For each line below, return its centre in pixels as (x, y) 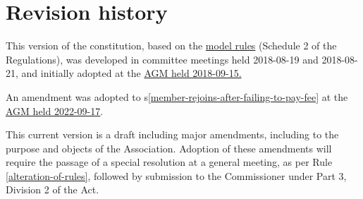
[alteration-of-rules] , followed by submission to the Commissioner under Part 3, (176, 175)
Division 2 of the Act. (53, 189)
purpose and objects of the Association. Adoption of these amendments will (169, 148)
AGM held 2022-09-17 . (55, 110)
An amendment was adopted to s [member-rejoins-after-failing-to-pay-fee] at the (177, 96)
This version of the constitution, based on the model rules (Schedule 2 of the (171, 46)
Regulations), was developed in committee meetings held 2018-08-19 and (162, 59)
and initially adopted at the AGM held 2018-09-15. (131, 73)
